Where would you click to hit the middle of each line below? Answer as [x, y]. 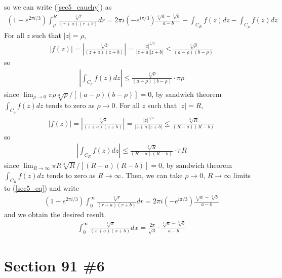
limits [242, 175]
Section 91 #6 [54, 265]
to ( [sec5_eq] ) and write [42, 187]
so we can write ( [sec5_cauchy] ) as [58, 7]
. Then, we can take [152, 175]
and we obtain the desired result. [55, 214]
